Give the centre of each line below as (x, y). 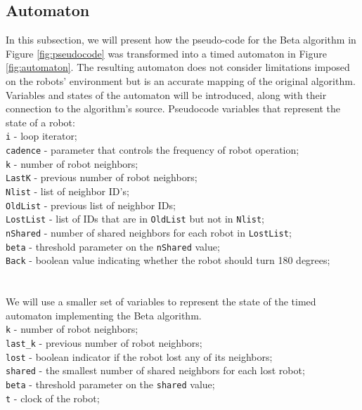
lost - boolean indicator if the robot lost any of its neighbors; (139, 356)
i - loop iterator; (41, 136)
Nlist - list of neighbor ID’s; (67, 191)
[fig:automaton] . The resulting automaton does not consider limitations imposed (178, 67)
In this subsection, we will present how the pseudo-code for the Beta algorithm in (181, 40)
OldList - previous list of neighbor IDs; (91, 205)
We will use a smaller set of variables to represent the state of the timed (161, 302)
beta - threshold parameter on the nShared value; (113, 246)
